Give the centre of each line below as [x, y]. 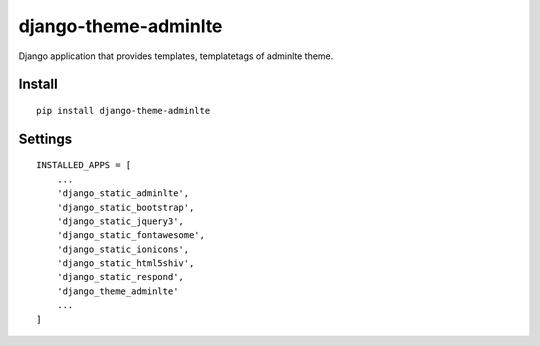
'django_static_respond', [120, 277]
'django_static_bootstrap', [125, 207]
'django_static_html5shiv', [125, 263]
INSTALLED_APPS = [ [84, 165]
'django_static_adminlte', [123, 193]
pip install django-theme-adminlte [123, 110]
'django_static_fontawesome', [130, 235]
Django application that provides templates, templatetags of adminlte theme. [176, 56]
